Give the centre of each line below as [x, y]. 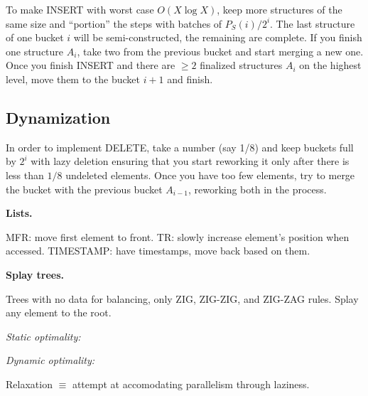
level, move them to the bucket [73, 79]
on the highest [330, 65]
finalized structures [241, 65]
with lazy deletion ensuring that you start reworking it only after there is [190, 161]
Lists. [19, 213]
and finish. [190, 79]
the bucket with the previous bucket [84, 189]
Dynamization [58, 117]
